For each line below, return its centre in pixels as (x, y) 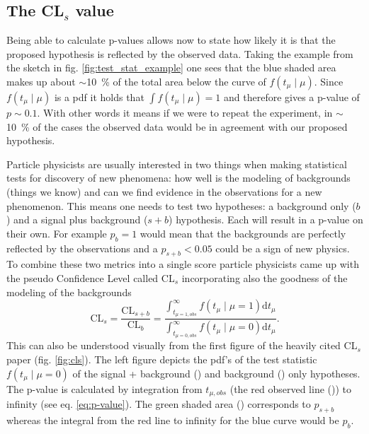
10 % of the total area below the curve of (176, 81)
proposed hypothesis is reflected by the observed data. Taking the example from (180, 53)
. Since (329, 81)
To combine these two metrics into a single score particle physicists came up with (183, 264)
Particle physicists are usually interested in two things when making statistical (177, 164)
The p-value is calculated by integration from (104, 388)
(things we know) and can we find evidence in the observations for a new (164, 191)
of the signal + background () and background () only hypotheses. (216, 373)
